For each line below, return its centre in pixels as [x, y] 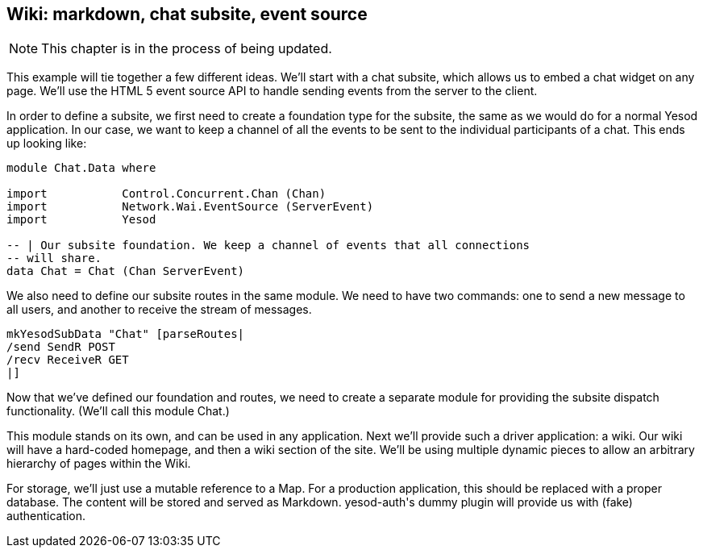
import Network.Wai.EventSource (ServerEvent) [190, 207]
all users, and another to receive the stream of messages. [159, 310]
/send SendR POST [61, 347]
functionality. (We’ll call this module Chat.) [118, 411]
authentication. [46, 516]
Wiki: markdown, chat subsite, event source [187, 14]
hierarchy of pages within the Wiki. [99, 464]
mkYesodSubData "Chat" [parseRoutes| [126, 334]
